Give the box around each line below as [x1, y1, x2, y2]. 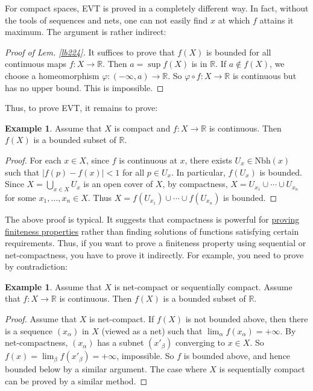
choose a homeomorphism [5, 69, 100, 81]
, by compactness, [162, 177, 228, 190]
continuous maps [5, 57, 67, 70]
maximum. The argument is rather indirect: [5, 25, 166, 38]
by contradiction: [5, 260, 68, 273]
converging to [175, 336, 225, 349]
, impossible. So [116, 349, 174, 362]
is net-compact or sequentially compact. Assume [114, 280, 292, 293]
